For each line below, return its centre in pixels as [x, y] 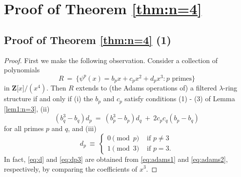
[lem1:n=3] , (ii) [27, 108]
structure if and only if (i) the [49, 99]
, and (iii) [82, 128]
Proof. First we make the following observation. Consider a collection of [111, 60]
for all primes [24, 128]
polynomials [22, 70]
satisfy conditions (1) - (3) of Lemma [180, 99]
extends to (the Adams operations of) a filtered [146, 88]
